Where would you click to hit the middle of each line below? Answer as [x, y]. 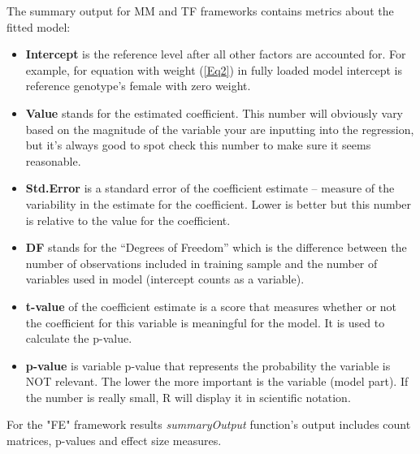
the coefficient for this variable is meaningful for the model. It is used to [205, 322]
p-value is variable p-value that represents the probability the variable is [208, 365]
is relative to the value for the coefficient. [128, 220]
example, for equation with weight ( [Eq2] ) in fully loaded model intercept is [214, 69]
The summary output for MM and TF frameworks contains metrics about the [200, 11]
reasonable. [53, 160]
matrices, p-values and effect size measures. [114, 441]
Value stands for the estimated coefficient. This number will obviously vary [214, 112]
